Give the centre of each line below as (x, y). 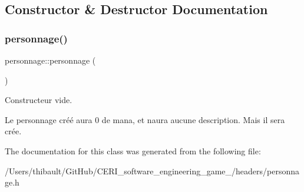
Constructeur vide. (39, 100)
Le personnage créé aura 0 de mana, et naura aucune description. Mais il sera (145, 119)
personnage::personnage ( (50, 60)
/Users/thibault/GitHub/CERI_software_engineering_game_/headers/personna (152, 171)
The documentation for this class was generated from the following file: (133, 150)
